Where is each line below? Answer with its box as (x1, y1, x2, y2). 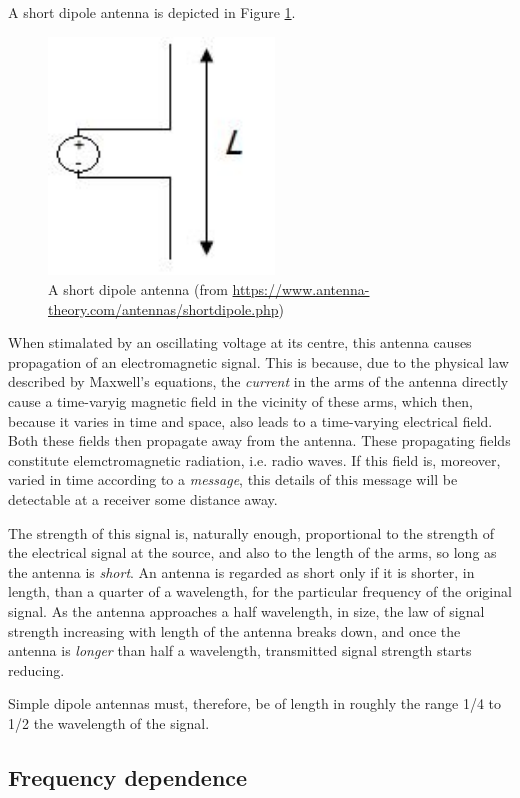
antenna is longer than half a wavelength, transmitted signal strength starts (8, 640, 472, 661)
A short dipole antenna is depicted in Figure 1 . (8, 2, 296, 22)
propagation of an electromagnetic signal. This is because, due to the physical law (8, 351, 509, 372)
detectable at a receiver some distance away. (8, 489, 278, 509)
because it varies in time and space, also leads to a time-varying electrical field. (8, 410, 493, 431)
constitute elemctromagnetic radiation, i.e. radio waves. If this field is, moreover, (8, 449, 501, 470)
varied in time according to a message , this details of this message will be (8, 469, 458, 490)
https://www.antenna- (232, 279, 370, 300)
